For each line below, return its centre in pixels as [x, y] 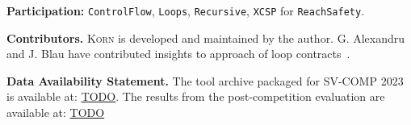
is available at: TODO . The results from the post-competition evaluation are [196, 96]
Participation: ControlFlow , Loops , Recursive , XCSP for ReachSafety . [186, 10]
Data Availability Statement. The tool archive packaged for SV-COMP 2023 [205, 80]
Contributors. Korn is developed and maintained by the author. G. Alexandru [206, 37]
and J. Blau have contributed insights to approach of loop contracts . [178, 54]
